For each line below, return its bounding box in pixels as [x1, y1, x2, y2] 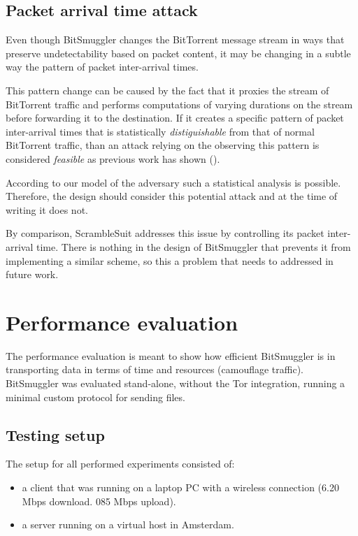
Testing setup [6, 423, 105, 445]
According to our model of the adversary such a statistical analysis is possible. [6, 175, 341, 189]
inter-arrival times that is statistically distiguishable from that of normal [6, 124, 315, 138]
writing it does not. [6, 202, 88, 217]
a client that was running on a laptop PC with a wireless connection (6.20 [22, 480, 339, 494]
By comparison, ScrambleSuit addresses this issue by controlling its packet [6, 226, 324, 240]
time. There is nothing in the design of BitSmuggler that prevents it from [36, 239, 351, 254]
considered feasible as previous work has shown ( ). [6, 151, 220, 166]
